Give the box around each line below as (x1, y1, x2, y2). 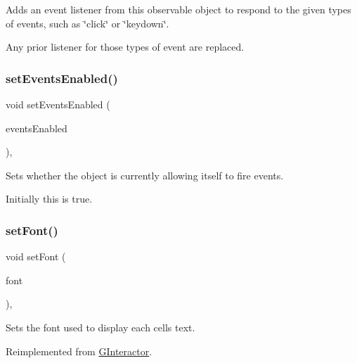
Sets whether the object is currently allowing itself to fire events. (6, 167, 284, 182)
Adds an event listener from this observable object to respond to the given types (6, 2, 351, 16)
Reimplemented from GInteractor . (6, 343, 152, 358)
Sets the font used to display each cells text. (6, 319, 195, 334)
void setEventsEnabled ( (6, 97, 110, 111)
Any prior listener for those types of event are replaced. (6, 39, 245, 54)
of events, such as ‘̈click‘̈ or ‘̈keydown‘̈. (6, 15, 169, 30)
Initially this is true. (6, 191, 93, 206)
